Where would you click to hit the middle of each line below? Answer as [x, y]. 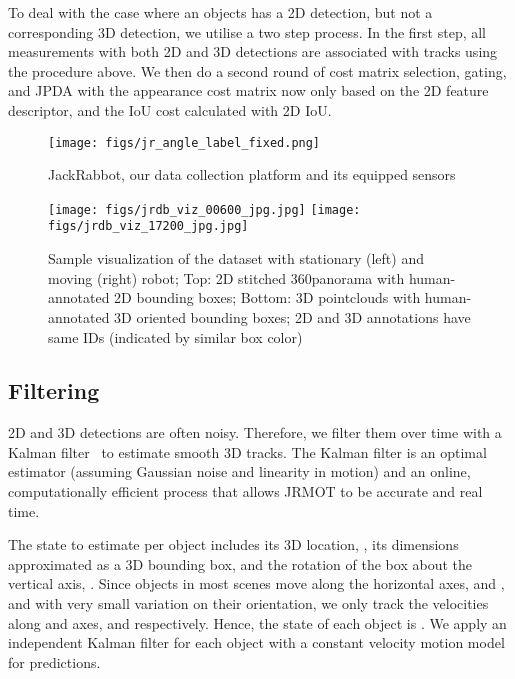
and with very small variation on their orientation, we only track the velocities [248, 603]
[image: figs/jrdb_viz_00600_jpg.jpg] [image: [204, 209]
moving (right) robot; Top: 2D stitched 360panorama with [226, 277]
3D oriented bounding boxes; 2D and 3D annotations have [292, 316]
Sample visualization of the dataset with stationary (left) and [236, 258]
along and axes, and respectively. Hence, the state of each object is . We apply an [257, 622]
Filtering [54, 390]
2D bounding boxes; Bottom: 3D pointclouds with [267, 297]
